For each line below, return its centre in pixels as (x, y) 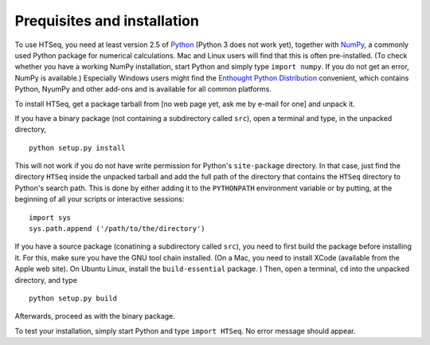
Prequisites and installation (107, 21)
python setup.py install (77, 148)
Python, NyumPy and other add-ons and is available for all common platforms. (143, 89)
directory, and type (46, 280)
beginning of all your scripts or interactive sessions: (100, 199)
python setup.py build (73, 298)
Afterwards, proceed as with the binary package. (95, 316)
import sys (50, 218)
